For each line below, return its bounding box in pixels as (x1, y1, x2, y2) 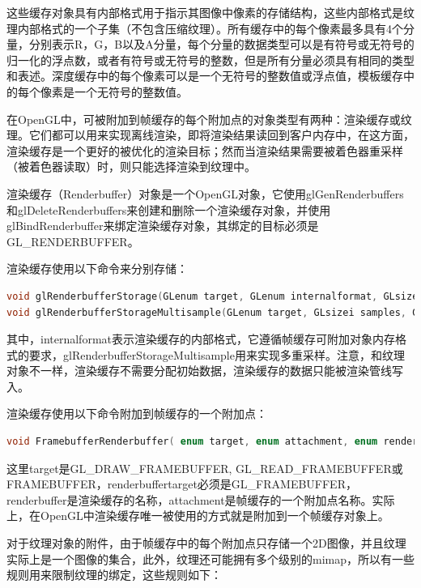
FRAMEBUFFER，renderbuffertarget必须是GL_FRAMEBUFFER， (6, 475, 357, 492)
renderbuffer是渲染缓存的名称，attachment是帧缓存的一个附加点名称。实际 (6, 491, 395, 508)
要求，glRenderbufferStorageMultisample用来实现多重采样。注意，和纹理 (28, 346, 405, 363)
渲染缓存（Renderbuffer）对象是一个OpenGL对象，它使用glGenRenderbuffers (6, 185, 404, 202)
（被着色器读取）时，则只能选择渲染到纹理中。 (6, 158, 256, 175)
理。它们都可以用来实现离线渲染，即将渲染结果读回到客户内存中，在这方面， (6, 126, 415, 143)
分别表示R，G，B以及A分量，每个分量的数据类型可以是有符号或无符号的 (28, 36, 415, 53)
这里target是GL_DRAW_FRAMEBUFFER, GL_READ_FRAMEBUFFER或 (6, 459, 403, 476)
